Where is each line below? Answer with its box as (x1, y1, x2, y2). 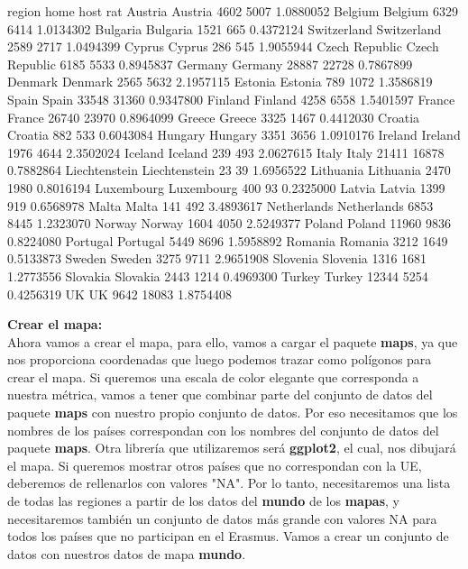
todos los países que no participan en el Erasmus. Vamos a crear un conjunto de (7, 527, 449, 546)
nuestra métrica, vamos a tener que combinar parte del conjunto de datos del (7, 385, 433, 404)
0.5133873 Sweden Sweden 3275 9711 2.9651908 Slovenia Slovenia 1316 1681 (7, 249, 427, 268)
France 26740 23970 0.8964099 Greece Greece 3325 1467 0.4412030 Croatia (7, 107, 420, 126)
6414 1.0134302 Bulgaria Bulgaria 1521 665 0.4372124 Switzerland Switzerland (7, 19, 442, 38)
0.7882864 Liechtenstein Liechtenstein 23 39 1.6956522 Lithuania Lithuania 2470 (7, 161, 451, 179)
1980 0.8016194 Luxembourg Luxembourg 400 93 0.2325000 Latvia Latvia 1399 (7, 178, 445, 197)
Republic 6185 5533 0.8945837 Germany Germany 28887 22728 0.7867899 (7, 54, 413, 73)
